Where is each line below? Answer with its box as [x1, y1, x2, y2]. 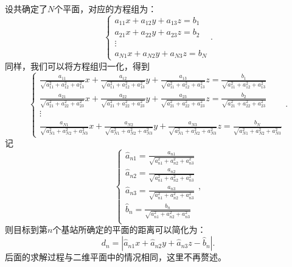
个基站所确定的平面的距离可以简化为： [52, 223, 206, 236]
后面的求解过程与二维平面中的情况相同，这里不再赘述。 [5, 251, 226, 263]
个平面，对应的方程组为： [54, 2, 157, 15]
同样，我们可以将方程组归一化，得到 [5, 59, 150, 72]
